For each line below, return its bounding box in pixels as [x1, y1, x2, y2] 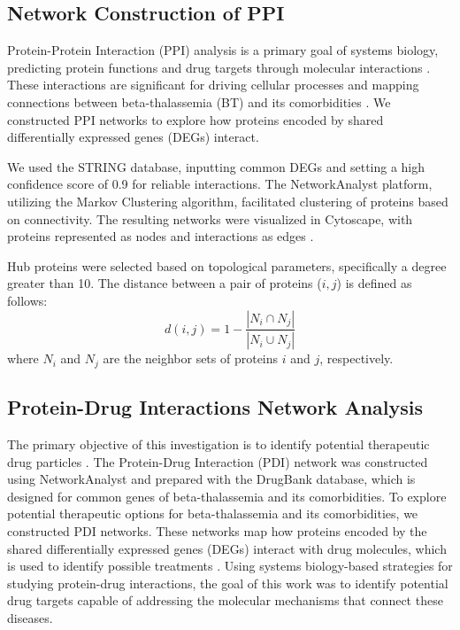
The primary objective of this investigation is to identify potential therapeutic [7, 435, 430, 454]
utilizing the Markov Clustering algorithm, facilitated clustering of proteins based [7, 191, 448, 210]
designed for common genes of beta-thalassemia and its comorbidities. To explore [7, 486, 447, 505]
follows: [7, 291, 48, 309]
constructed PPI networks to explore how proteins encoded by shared [7, 110, 384, 128]
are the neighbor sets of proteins [103, 349, 279, 368]
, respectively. [319, 349, 394, 368]
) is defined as [336, 274, 412, 292]
